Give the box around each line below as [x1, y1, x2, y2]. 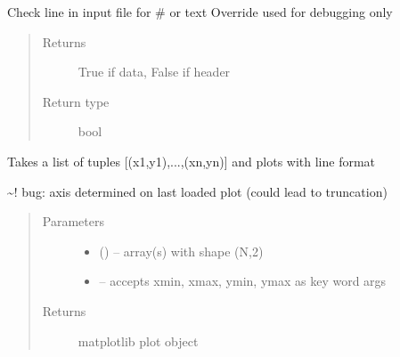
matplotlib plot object [78, 331, 199, 350]
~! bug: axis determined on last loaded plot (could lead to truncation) [7, 182, 388, 200]
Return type [42, 92, 110, 110]
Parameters [42, 212, 104, 231]
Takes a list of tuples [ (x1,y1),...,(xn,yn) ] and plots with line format [7, 151, 376, 170]
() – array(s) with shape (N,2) [99, 241, 264, 260]
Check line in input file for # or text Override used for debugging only [7, 3, 393, 20]
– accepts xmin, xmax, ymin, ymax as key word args [99, 272, 387, 290]
